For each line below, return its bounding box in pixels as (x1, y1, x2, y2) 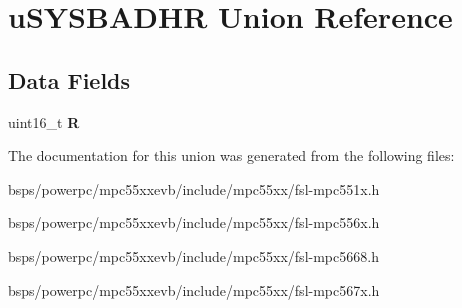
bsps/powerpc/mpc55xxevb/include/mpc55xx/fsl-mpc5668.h (8, 245, 379, 266)
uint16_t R (8, 111, 80, 132)
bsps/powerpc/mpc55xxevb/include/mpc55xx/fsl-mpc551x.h (8, 178, 380, 199)
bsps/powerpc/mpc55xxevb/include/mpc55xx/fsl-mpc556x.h (8, 212, 380, 233)
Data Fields (8, 64, 131, 95)
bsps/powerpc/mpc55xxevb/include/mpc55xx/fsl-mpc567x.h (8, 279, 380, 300)
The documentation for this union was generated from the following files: (8, 145, 455, 166)
